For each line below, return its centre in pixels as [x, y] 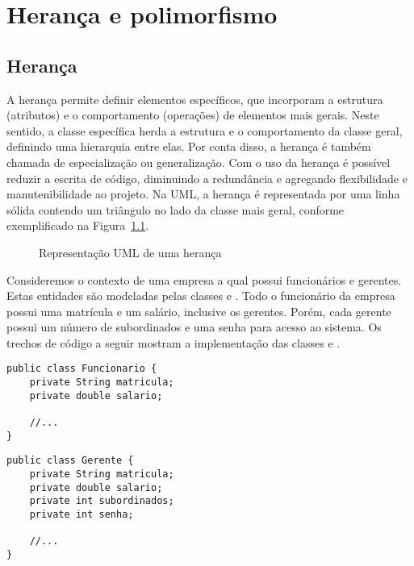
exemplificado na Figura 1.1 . [78, 225]
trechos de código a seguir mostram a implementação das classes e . [174, 342]
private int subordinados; [102, 501]
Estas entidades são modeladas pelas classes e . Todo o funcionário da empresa [201, 295]
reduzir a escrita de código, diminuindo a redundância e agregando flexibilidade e [207, 178]
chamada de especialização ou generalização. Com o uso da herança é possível [199, 162]
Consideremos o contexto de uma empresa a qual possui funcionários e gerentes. [204, 279]
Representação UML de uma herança [130, 252]
